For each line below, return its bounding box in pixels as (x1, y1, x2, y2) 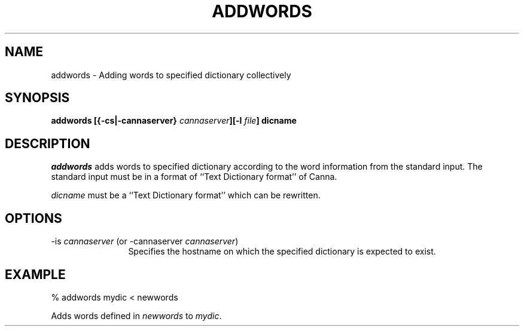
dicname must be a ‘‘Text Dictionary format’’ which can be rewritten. (51, 190, 321, 201)
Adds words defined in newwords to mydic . (51, 310, 222, 321)
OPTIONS (5, 210, 62, 226)
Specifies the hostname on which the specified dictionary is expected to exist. (128, 246, 436, 257)
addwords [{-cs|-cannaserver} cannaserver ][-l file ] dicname (51, 115, 297, 126)
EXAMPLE (5, 266, 66, 282)
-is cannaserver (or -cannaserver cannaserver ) (51, 236, 239, 247)
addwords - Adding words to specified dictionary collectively (51, 69, 291, 80)
